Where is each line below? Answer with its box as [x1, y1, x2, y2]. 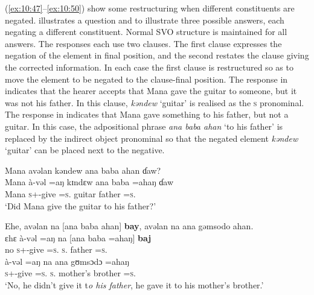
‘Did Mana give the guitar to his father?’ [5, 199, 156, 212]
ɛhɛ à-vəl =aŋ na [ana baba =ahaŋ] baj [5, 231, 152, 244]
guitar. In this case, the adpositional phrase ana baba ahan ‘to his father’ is [5, 119, 283, 132]
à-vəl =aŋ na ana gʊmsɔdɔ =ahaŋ [5, 255, 129, 267]
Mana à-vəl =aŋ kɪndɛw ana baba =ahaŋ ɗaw [5, 176, 174, 188]
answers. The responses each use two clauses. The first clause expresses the [5, 37, 282, 49]
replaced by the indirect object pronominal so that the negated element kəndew [5, 132, 298, 144]
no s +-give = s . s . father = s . [5, 243, 107, 256]
